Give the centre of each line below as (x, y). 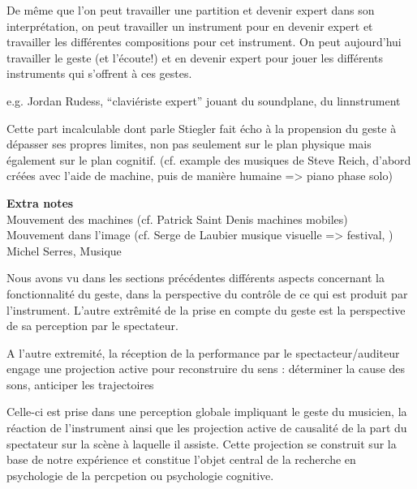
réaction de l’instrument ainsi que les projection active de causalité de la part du (207, 428)
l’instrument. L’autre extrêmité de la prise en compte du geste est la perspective (206, 309)
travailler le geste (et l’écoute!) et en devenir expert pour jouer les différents (195, 57)
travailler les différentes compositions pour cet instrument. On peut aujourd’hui (204, 42)
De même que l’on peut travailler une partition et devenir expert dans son (191, 10)
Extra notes (40, 202)
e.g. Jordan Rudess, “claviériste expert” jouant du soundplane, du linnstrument (204, 100)
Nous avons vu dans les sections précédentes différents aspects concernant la (196, 278)
